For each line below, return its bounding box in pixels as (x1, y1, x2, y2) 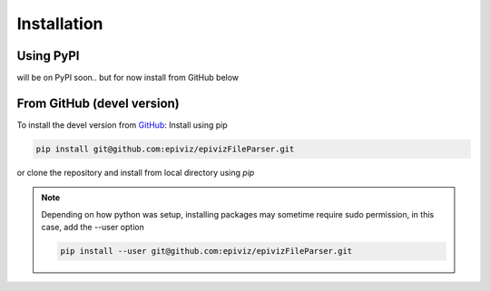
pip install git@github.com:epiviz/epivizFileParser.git (35, 143, 295, 154)
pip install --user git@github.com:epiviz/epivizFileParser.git (60, 246, 353, 257)
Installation (16, 14, 103, 34)
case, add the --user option (41, 222, 144, 233)
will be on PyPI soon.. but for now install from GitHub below (16, 73, 240, 83)
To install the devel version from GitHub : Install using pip (16, 119, 228, 131)
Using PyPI (16, 48, 80, 63)
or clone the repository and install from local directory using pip (16, 167, 255, 178)
